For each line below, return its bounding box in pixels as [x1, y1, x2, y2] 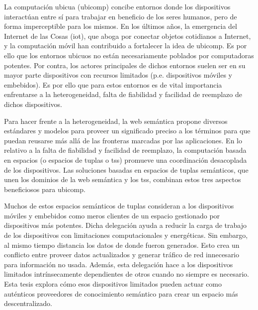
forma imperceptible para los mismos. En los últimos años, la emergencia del [4, 21, 237, 31]
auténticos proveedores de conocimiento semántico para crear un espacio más [4, 288, 238, 299]
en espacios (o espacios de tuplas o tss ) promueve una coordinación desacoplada [4, 154, 247, 165]
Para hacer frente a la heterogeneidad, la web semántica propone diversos [4, 115, 228, 126]
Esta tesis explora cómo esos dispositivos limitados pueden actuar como [4, 279, 222, 289]
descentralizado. [4, 298, 52, 309]
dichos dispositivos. [4, 99, 62, 109]
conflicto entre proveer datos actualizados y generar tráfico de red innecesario [4, 249, 240, 260]
